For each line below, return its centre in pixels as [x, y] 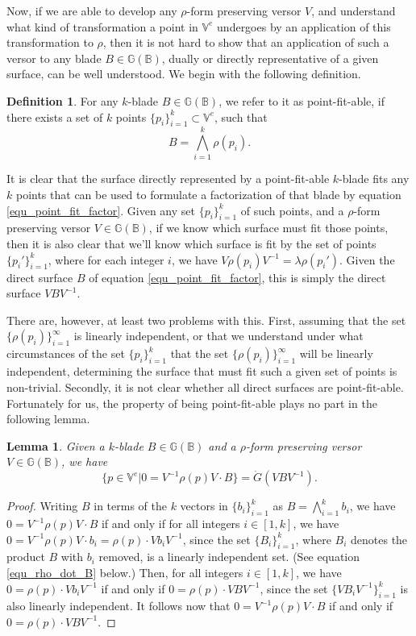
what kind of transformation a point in [102, 26]
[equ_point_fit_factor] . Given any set [101, 210]
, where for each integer [106, 259]
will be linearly [336, 353]
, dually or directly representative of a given [270, 58]
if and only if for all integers [171, 524]
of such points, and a [292, 210]
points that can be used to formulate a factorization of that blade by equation [208, 195]
